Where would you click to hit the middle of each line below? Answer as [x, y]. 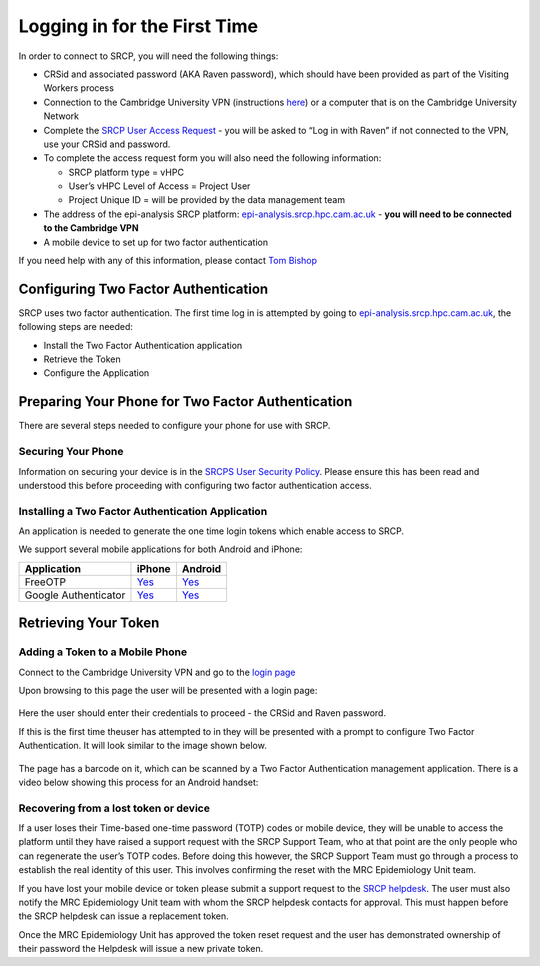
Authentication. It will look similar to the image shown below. [142, 746]
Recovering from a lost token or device [114, 808]
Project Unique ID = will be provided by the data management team [206, 200]
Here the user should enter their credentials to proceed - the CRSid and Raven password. [202, 713]
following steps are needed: [76, 327]
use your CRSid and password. [107, 144]
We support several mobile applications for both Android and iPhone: [160, 549]
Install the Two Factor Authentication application [143, 345]
